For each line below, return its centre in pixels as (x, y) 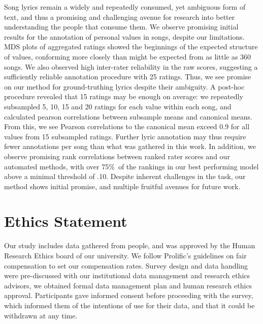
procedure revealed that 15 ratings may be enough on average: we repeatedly (124, 96)
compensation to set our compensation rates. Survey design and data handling (126, 265)
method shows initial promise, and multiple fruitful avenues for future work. (122, 186)
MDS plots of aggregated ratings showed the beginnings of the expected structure (131, 47)
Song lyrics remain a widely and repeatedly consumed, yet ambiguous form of (125, 7)
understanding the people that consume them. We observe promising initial (121, 27)
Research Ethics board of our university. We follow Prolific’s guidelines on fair (125, 255)
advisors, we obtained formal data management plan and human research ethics (128, 285)
